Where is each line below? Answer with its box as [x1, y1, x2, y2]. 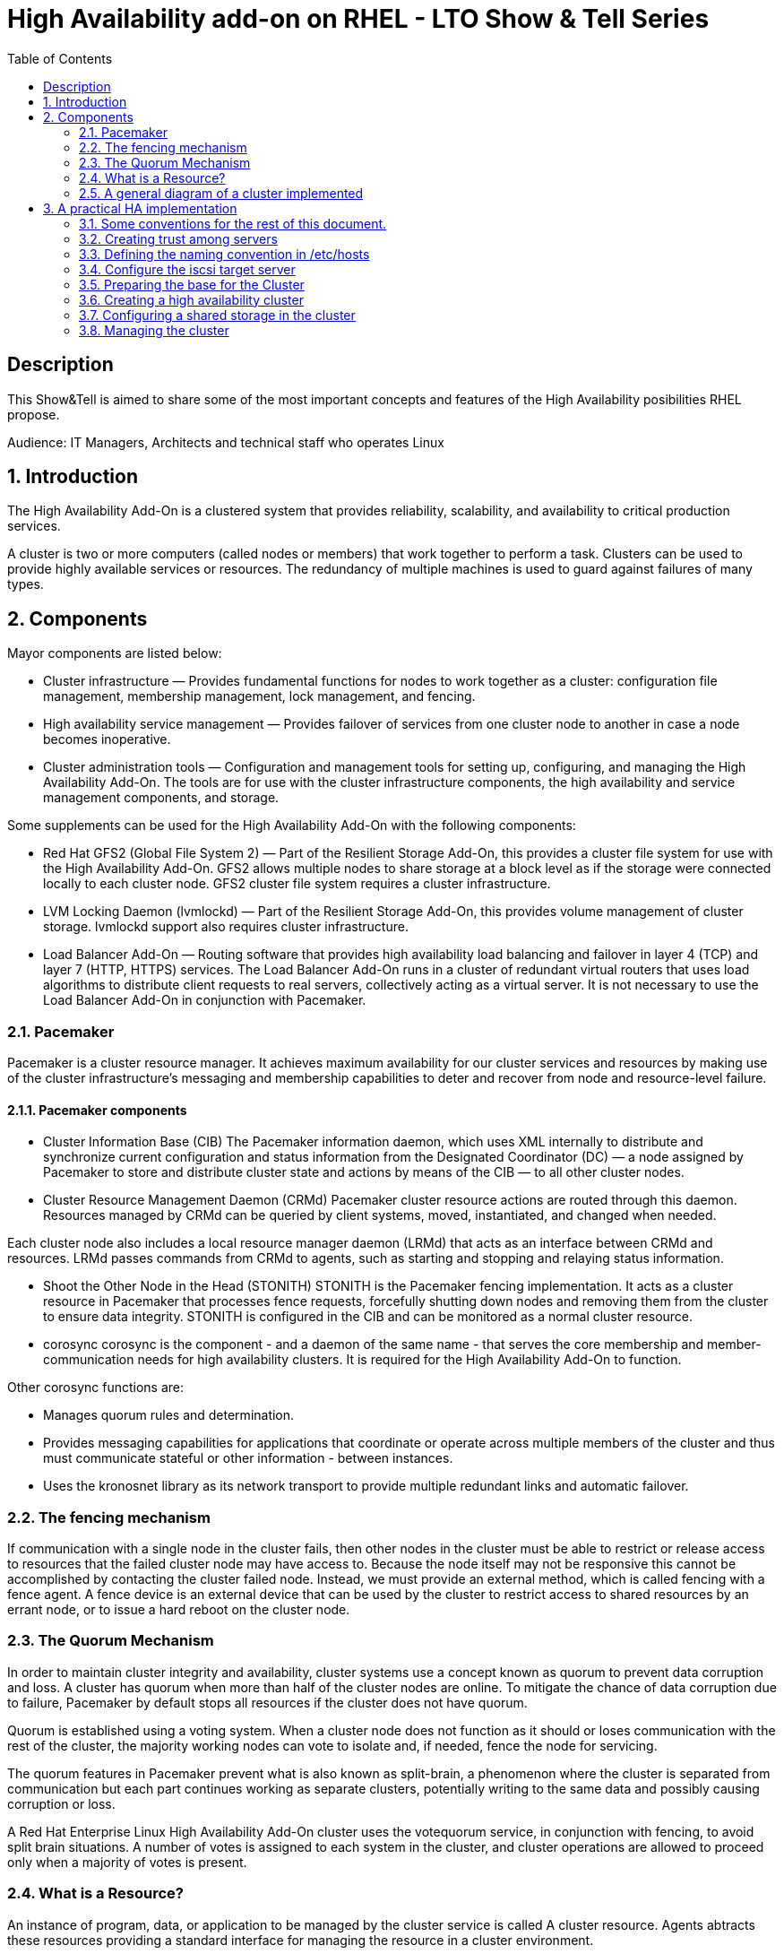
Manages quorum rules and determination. [43, 1407, 295, 1423]
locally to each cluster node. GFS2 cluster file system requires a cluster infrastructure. [43, 876, 551, 892]
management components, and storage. [43, 790, 280, 806]
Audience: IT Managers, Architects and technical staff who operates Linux [7, 434, 444, 450]
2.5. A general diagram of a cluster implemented [79, 185, 364, 201]
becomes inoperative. [43, 731, 171, 748]
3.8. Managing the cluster [79, 322, 229, 338]
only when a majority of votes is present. [7, 1854, 247, 1870]
